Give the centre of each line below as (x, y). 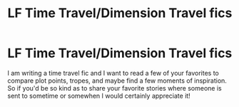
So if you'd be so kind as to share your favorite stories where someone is (115, 88)
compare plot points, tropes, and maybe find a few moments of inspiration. (117, 81)
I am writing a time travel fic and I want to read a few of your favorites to (113, 73)
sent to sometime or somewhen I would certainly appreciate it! (99, 96)
